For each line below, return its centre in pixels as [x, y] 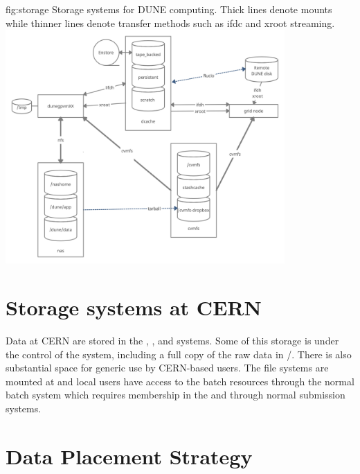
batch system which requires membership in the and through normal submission [175, 395]
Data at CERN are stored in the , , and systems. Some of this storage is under [172, 340]
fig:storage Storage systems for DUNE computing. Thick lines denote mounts [169, 9]
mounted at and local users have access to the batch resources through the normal [180, 381]
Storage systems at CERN [134, 307]
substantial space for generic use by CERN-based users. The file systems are [167, 368]
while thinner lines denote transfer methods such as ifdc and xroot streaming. [170, 23]
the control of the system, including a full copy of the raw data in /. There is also [179, 354]
